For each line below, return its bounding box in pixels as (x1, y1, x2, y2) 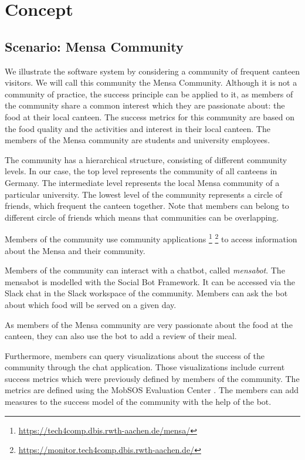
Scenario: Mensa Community (5, 37, 184, 55)
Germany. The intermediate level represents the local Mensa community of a (5, 176, 280, 188)
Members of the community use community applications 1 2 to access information (5, 231, 297, 245)
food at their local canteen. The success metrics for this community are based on (5, 110, 295, 123)
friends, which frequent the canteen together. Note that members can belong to (5, 199, 289, 212)
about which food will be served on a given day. (5, 298, 177, 310)
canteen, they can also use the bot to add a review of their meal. (5, 330, 237, 342)
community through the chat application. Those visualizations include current (5, 361, 285, 373)
